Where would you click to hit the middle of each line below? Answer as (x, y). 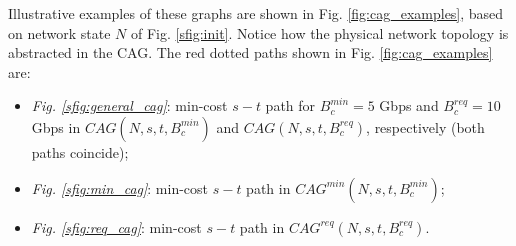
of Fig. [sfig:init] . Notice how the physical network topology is (319, 32)
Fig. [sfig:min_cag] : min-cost (120, 187)
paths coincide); (80, 151)
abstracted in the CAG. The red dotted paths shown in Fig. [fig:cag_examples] (250, 52)
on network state (59, 32)
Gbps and (409, 105)
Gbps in (56, 126)
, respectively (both (425, 126)
